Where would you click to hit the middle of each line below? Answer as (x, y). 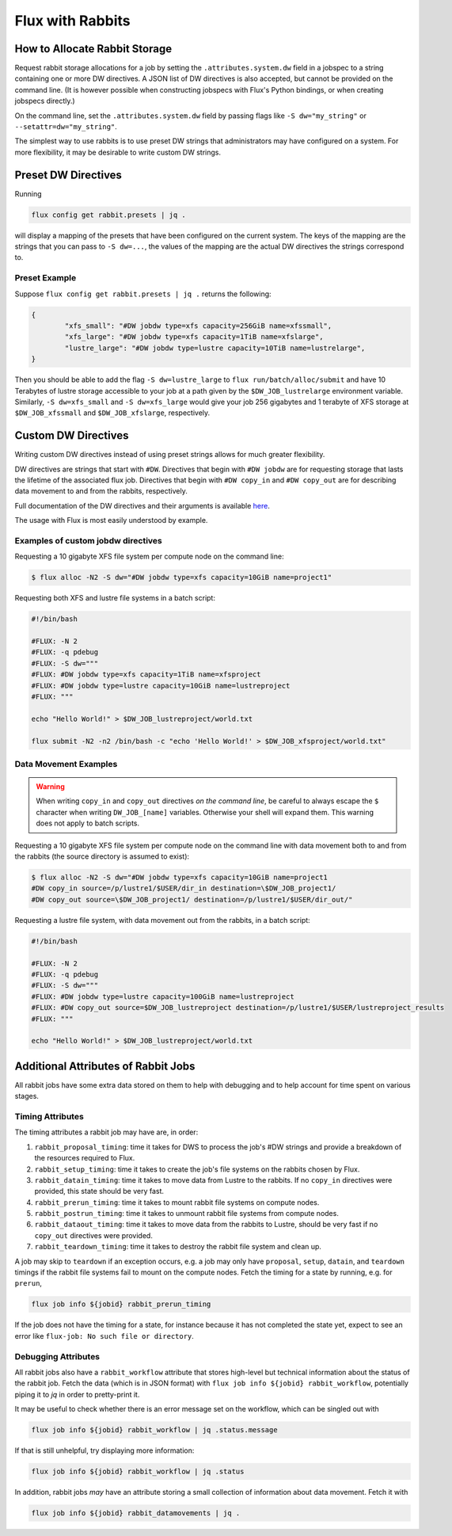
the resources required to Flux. (85, 1158)
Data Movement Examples (66, 764)
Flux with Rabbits (72, 21)
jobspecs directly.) (45, 101)
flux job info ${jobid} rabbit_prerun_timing (121, 1304)
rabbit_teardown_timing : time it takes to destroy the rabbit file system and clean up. (178, 1247)
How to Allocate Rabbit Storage (93, 49)
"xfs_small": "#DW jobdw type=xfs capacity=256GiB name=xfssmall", (198, 326)
